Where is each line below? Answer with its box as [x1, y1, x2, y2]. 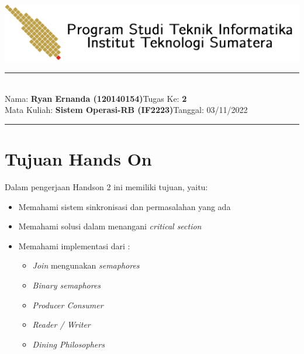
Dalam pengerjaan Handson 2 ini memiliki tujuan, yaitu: [5, 180, 208, 193]
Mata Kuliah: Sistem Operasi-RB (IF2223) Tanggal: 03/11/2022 [5, 104, 248, 116]
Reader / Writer [32, 318, 91, 331]
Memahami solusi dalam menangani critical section [18, 220, 202, 232]
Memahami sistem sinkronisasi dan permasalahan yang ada [18, 200, 231, 212]
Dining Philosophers [32, 338, 105, 350]
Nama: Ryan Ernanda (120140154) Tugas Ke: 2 [5, 92, 187, 104]
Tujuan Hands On [5, 147, 152, 171]
